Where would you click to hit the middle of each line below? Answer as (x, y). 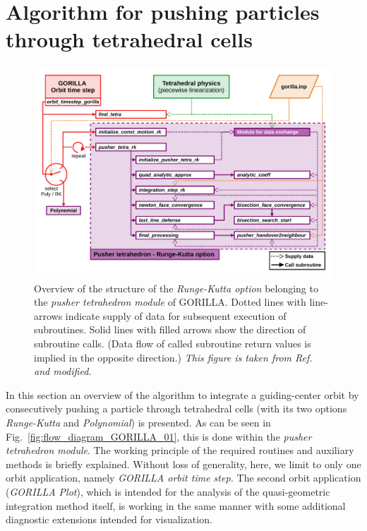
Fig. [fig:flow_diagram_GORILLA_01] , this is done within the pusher (159, 436)
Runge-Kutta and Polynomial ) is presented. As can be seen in (138, 423)
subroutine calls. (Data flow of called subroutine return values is (173, 344)
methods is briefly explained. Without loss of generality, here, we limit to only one (183, 464)
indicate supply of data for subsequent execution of (176, 315)
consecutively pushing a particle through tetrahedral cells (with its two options (176, 408)
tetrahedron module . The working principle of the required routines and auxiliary (180, 450)
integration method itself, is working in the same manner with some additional (176, 505)
